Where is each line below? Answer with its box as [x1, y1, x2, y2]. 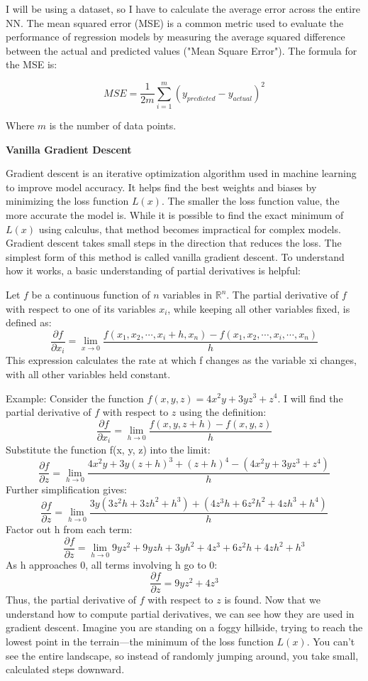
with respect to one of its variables [6, 301, 156, 316]
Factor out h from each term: [6, 521, 133, 536]
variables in [162, 287, 213, 302]
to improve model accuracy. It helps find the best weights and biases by [6, 179, 317, 194]
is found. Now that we [224, 592, 320, 607]
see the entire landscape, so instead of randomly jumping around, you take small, [6, 648, 359, 663]
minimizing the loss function [6, 193, 129, 208]
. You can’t [306, 634, 355, 649]
